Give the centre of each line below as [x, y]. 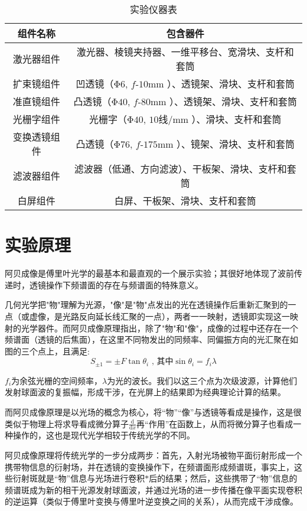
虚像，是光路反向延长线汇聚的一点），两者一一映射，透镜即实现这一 [159, 316]
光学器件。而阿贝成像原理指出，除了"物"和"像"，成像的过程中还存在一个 [159, 328]
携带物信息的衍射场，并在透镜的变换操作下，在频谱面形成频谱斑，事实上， [149, 466]
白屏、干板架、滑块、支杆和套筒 [185, 201]
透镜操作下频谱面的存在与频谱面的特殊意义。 [116, 284]
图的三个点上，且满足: [47, 351]
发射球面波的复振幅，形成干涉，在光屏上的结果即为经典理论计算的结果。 [145, 392]
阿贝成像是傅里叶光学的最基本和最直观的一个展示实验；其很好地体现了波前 [149, 273]
